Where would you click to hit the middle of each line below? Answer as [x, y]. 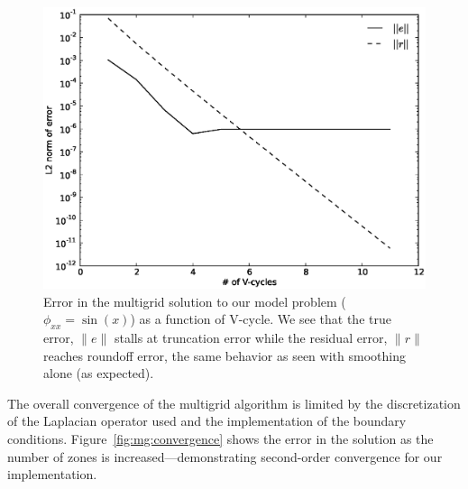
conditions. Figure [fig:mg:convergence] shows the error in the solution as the [220, 439]
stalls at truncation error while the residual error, [251, 338]
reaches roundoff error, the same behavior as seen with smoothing [225, 355]
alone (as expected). [99, 373]
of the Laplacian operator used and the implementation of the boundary [207, 421]
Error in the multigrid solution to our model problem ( [195, 301]
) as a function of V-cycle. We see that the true [261, 319]
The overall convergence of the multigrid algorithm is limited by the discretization [234, 403]
